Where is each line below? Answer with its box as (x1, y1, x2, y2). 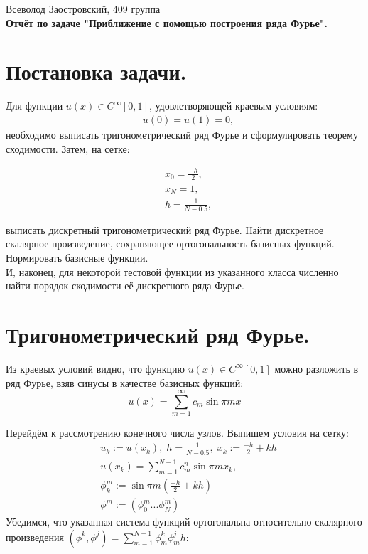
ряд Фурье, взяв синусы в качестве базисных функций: (6, 375, 244, 390)
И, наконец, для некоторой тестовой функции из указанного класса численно (6, 264, 339, 279)
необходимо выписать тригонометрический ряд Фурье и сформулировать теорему (6, 127, 358, 142)
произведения (6, 529, 64, 544)
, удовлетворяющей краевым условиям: (148, 98, 318, 113)
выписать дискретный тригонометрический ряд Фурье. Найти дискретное (6, 222, 324, 237)
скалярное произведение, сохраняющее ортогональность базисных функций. (6, 236, 335, 251)
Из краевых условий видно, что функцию (6, 361, 185, 375)
